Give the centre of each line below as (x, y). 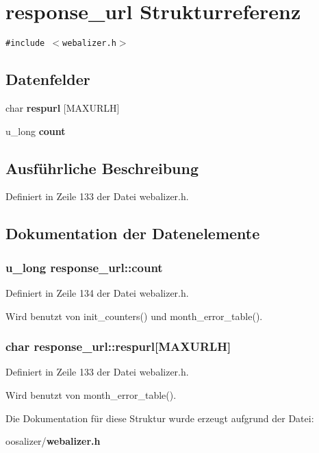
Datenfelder (48, 79)
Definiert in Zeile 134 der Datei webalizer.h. (97, 292)
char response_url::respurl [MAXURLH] (118, 346)
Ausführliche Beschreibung (102, 168)
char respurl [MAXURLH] (63, 107)
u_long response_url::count (84, 267)
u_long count (36, 131)
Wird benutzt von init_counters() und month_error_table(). (134, 316)
